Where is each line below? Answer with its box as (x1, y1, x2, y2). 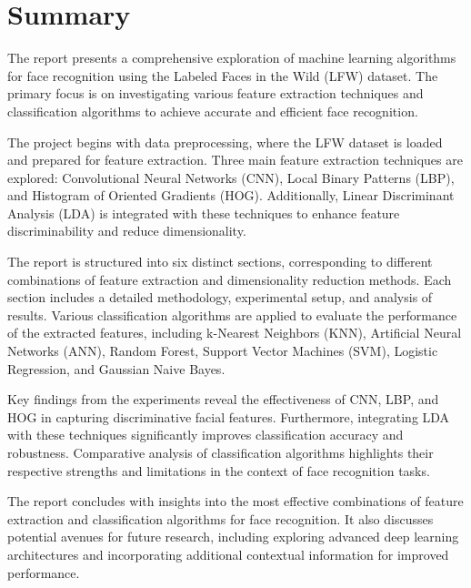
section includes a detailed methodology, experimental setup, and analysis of (7, 288, 433, 307)
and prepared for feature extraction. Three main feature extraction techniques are (7, 150, 463, 169)
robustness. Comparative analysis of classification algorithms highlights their (7, 443, 434, 461)
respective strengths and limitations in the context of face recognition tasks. (7, 461, 430, 480)
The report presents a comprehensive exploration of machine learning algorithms (7, 48, 456, 67)
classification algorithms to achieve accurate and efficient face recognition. (7, 101, 418, 120)
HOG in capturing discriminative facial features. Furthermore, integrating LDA (7, 407, 450, 426)
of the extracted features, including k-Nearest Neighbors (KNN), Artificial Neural (7, 323, 462, 342)
